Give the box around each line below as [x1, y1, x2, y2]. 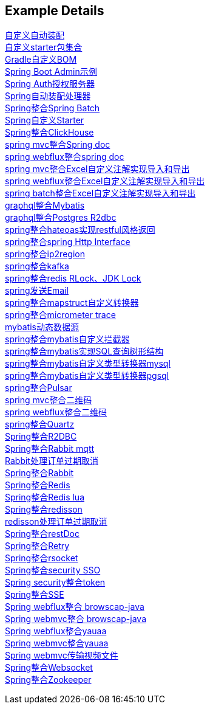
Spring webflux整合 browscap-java [5, 601, 144, 612]
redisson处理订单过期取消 [5, 516, 107, 527]
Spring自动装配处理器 [5, 91, 91, 102]
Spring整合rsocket [5, 553, 78, 564]
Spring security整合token [5, 577, 106, 588]
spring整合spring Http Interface [5, 237, 130, 247]
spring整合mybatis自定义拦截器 [5, 334, 130, 345]
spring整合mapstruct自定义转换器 [5, 297, 139, 308]
